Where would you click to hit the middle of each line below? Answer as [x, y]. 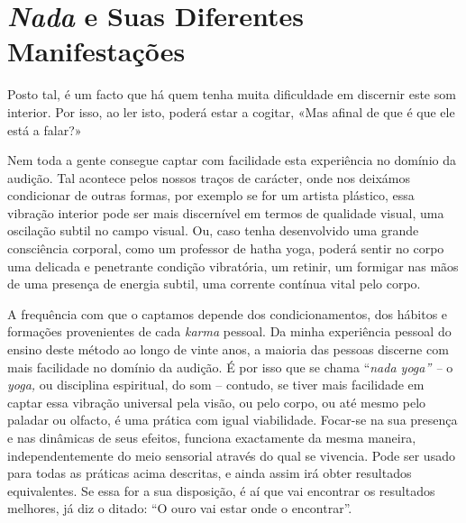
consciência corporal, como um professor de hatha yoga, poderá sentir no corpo [226, 248]
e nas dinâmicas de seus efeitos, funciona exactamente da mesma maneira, [212, 437]
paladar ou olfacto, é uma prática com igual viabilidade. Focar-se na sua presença [233, 420]
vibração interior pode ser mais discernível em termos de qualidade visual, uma [226, 212]
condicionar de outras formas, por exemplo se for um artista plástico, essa [211, 195]
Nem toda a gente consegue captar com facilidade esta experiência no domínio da [232, 160]
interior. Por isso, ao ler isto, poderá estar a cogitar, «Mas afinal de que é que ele [231, 111]
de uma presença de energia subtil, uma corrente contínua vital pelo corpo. [214, 284]
